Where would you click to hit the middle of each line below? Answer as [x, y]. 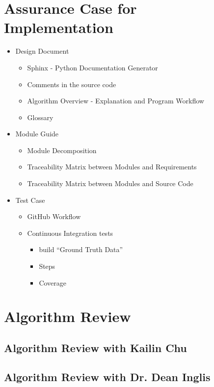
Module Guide [37, 134]
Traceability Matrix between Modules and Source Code [110, 183]
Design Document [42, 51]
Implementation [59, 27]
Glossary [40, 117]
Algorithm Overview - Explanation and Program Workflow [116, 101]
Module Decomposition [62, 150]
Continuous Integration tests [70, 233]
